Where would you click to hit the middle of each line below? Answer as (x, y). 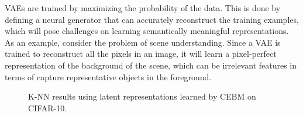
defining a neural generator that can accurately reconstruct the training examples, (152, 19)
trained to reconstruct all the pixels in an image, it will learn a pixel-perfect (141, 54)
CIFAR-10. (48, 108)
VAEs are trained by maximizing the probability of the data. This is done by (143, 8)
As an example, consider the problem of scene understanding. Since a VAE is (143, 42)
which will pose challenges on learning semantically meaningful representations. (147, 31)
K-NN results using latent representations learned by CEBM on (142, 96)
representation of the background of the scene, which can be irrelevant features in (151, 65)
